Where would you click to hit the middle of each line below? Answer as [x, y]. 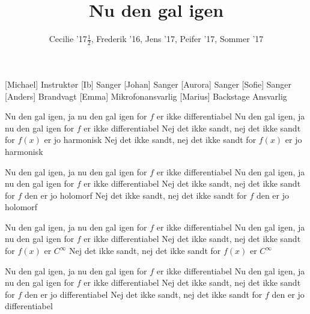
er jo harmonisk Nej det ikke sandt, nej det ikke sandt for [150, 140]
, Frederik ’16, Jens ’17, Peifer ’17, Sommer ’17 [177, 39]
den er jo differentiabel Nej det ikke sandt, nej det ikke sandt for [143, 294]
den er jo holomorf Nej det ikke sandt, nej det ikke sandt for [135, 195]
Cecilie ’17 [68, 39]
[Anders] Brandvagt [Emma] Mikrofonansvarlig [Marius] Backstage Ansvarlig [146, 96]
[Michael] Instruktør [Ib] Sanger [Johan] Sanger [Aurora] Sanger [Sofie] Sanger [148, 84]
